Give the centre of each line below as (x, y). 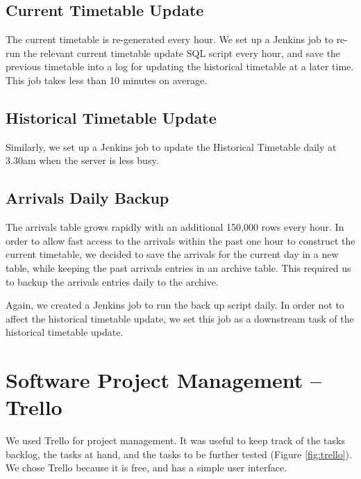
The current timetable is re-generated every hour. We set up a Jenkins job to (169, 39)
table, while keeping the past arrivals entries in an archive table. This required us (178, 267)
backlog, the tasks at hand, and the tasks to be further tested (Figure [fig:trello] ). (179, 454)
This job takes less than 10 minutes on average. (107, 80)
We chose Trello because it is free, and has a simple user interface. (146, 468)
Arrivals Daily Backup (87, 198)
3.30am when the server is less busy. (82, 160)
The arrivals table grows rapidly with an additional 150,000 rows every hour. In (175, 227)
